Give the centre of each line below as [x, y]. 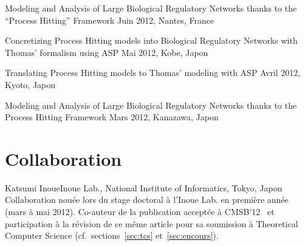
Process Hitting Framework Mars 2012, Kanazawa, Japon [112, 117]
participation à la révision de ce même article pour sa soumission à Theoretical [152, 223]
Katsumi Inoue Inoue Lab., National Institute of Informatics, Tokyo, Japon [144, 187]
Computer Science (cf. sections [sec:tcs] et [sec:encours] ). [112, 235]
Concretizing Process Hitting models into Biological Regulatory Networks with [151, 40]
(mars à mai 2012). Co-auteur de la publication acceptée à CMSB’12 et [140, 212]
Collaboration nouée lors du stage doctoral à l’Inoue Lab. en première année [147, 200]
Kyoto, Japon [30, 84]
